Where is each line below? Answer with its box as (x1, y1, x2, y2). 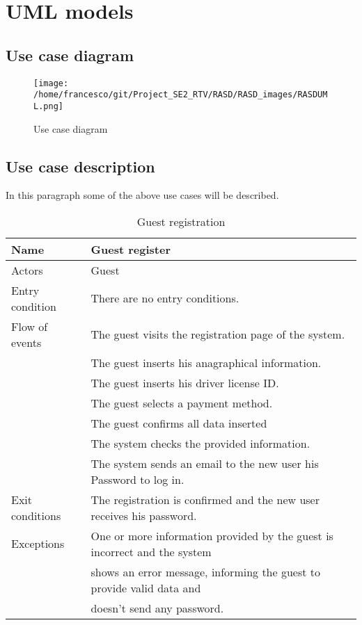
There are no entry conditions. (90, 290, 239, 307)
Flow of (11, 318, 48, 334)
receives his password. (90, 507, 197, 523)
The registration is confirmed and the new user (90, 491, 320, 508)
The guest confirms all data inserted (90, 414, 267, 431)
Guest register (90, 241, 171, 257)
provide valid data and (90, 579, 201, 596)
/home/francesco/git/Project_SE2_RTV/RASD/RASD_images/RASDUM (33, 90, 328, 100)
